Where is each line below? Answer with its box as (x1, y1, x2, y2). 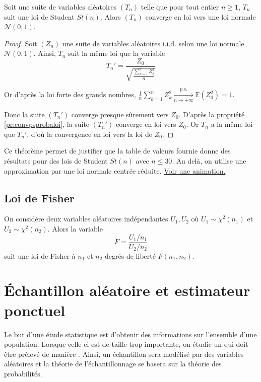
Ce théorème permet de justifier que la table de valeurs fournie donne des (4, 145, 231, 156)
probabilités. (4, 368, 42, 378)
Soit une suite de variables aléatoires (4, 2, 117, 12)
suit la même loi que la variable (68, 48, 165, 58)
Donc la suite (4, 109, 45, 119)
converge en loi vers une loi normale (145, 11, 256, 22)
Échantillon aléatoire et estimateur (4, 280, 250, 300)
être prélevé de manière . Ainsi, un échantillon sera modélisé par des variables (4, 348, 244, 359)
